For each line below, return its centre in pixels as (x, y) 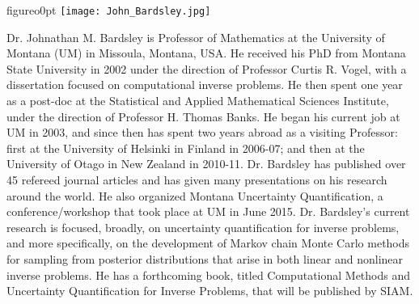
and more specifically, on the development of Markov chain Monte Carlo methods (208, 243)
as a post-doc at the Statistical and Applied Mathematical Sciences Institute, (198, 101)
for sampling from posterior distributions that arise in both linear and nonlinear (205, 258)
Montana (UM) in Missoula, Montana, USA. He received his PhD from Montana (206, 53)
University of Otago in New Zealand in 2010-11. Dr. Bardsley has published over (206, 164)
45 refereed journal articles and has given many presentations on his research (197, 179)
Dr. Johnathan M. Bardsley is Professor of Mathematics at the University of (196, 37)
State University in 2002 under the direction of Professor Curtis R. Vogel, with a (207, 68)
